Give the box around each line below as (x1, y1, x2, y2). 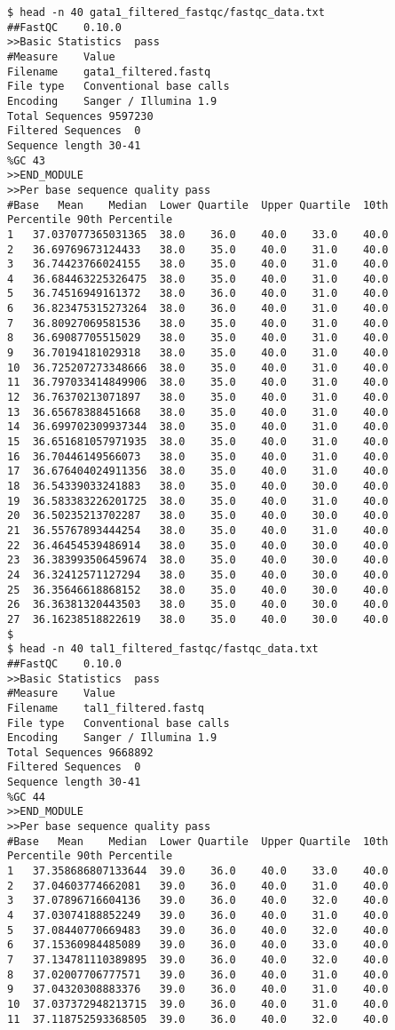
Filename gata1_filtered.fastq (7, 65, 211, 78)
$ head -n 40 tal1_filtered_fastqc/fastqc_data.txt (7, 643, 319, 656)
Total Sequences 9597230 (7, 109, 154, 123)
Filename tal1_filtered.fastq (7, 701, 204, 715)
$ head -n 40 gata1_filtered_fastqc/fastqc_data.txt (7, 6, 325, 19)
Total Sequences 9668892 (7, 746, 154, 759)
